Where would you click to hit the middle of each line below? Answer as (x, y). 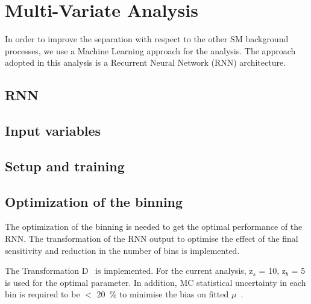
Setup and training (65, 166)
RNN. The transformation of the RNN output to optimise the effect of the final (152, 239)
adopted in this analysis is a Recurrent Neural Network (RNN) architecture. (146, 62)
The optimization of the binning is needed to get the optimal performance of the (154, 226)
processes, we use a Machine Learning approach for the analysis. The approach (150, 50)
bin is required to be (42, 294)
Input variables (53, 131)
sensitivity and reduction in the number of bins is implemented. (122, 250)
